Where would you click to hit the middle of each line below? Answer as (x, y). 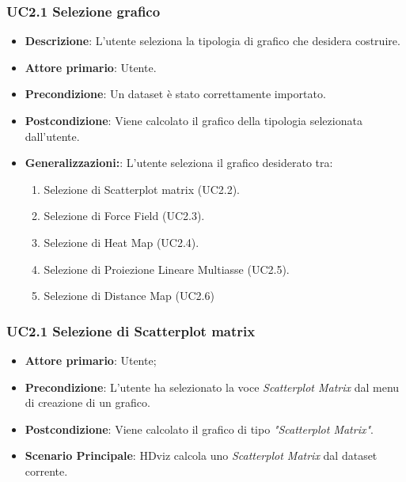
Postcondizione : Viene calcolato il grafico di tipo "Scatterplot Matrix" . (199, 429)
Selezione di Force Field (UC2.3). (124, 216)
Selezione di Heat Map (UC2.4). (121, 242)
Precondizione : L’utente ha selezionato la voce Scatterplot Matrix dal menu (212, 387)
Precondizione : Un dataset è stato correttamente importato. (175, 94)
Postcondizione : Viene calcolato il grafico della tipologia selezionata (194, 120)
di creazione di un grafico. (87, 402)
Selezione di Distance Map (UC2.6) (129, 296)
